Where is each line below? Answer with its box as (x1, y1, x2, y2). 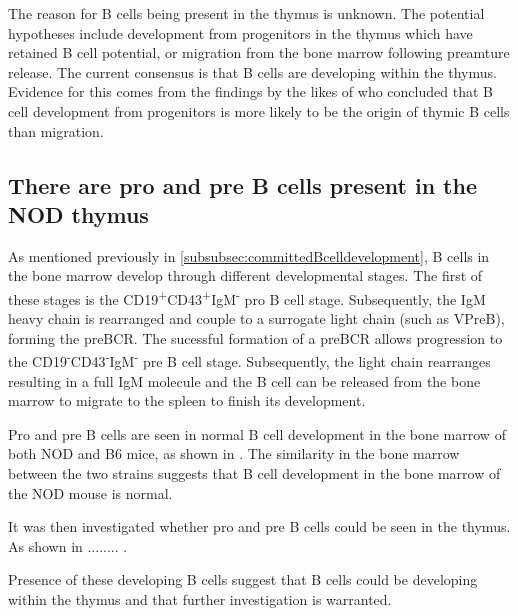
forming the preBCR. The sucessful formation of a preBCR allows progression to (8, 327, 503, 348)
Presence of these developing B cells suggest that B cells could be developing (8, 569, 478, 590)
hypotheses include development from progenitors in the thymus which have (8, 22, 473, 43)
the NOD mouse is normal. (8, 482, 173, 503)
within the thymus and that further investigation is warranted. (8, 588, 392, 609)
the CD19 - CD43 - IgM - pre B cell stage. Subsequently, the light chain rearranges (8, 348, 491, 372)
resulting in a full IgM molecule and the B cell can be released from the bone (8, 370, 481, 391)
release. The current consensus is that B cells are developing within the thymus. (8, 61, 497, 82)
